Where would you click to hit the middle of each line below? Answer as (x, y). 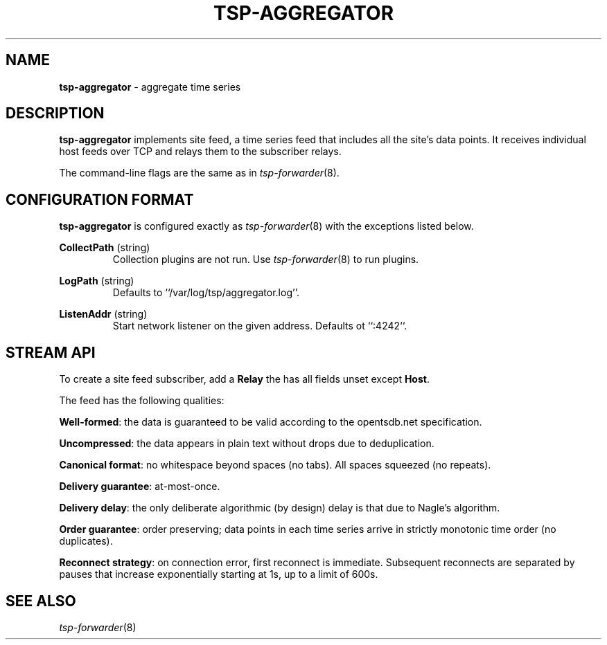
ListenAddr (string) (103, 314)
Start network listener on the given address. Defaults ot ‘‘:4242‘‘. (260, 326)
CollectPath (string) (105, 248)
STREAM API (51, 352)
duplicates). (86, 541)
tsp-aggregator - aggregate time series (150, 87)
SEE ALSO (41, 601)
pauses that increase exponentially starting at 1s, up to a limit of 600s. (219, 574)
